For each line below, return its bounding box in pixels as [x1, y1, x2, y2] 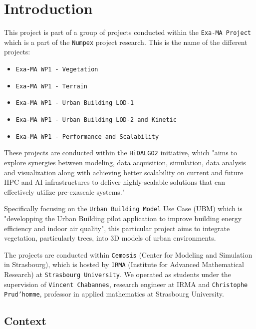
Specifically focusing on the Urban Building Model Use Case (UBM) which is [4, 203, 243, 214]
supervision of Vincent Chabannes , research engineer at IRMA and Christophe [4, 279, 248, 289]
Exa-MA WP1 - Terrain [15, 82, 87, 90]
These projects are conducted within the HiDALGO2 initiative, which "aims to [4, 147, 237, 158]
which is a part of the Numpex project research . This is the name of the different [4, 36, 248, 47]
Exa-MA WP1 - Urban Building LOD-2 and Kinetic [15, 116, 177, 123]
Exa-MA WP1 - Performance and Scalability [15, 133, 159, 140]
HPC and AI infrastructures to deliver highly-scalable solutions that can [4, 177, 225, 187]
